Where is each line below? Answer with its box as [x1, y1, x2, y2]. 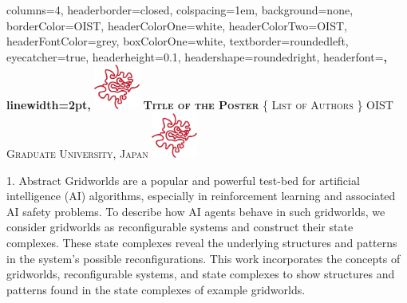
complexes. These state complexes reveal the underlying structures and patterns [6, 234, 397, 250]
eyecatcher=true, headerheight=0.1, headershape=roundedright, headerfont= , [6, 48, 387, 65]
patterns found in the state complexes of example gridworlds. [6, 281, 306, 297]
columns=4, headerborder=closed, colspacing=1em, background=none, [6, 2, 354, 18]
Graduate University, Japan [6, 144, 148, 161]
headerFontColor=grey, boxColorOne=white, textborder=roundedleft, [6, 33, 349, 49]
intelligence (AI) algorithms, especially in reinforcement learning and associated [6, 187, 396, 204]
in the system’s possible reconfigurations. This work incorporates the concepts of [6, 250, 401, 266]
